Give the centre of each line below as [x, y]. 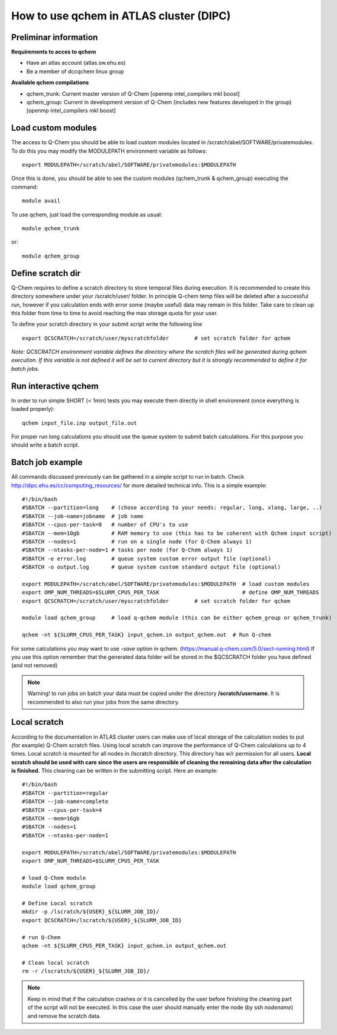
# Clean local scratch [56, 963]
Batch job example [47, 463]
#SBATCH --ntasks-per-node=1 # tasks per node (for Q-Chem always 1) [128, 550]
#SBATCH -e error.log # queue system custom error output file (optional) [147, 558]
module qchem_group [51, 256]
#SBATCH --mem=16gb [51, 819]
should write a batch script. [45, 445]
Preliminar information [55, 37]
